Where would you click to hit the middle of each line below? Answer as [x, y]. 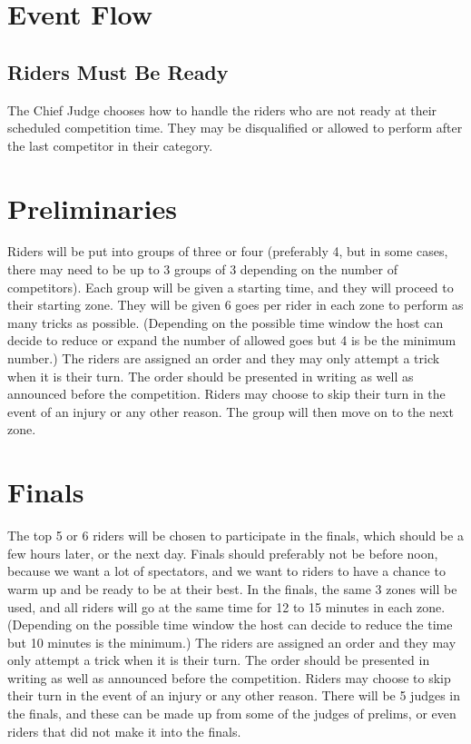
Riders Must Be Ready [118, 71]
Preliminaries [92, 208]
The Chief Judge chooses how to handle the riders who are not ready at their [222, 109]
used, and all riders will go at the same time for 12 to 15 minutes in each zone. [226, 606]
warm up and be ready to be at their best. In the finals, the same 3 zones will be [232, 588]
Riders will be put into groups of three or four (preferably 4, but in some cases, [228, 251]
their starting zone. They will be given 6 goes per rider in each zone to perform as [235, 305]
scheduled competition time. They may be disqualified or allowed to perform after [235, 128]
